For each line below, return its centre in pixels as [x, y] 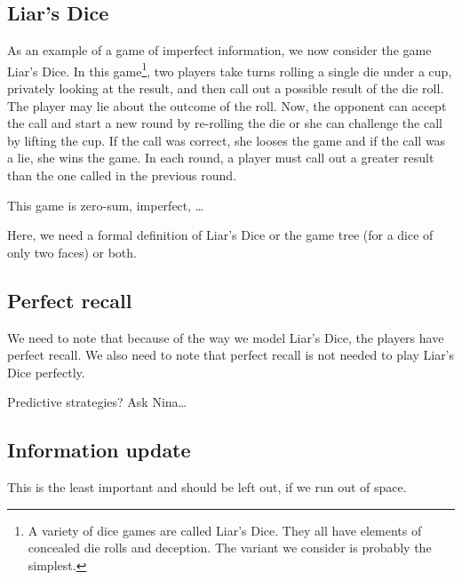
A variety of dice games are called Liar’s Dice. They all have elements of [225, 530]
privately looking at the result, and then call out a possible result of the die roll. [226, 88]
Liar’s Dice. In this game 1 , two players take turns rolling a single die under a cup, [230, 69]
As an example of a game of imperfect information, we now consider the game [219, 50]
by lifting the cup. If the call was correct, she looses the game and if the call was [227, 140]
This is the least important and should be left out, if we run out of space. [207, 487]
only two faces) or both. [72, 252]
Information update [99, 450]
